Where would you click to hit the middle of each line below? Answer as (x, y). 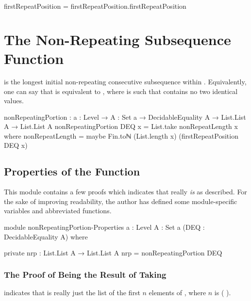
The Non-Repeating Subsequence (117, 39)
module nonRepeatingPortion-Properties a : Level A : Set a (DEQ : (104, 227)
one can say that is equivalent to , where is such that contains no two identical (121, 91)
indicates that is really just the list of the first (72, 293)
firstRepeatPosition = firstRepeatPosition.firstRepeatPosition (95, 6)
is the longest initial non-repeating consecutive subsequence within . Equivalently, (125, 81)
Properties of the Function (72, 171)
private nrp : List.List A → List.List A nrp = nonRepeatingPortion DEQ (113, 253)
